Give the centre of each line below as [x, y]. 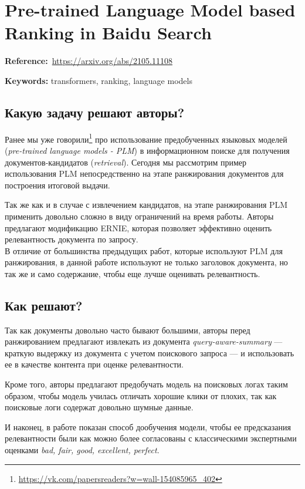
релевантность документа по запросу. [72, 239]
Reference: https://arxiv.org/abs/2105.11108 [89, 61]
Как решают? [44, 305]
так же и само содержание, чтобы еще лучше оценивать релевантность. [133, 273]
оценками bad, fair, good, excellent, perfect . [82, 450]
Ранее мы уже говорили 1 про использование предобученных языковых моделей [146, 138]
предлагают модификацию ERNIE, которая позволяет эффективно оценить [138, 227]
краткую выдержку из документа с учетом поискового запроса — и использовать [150, 353]
